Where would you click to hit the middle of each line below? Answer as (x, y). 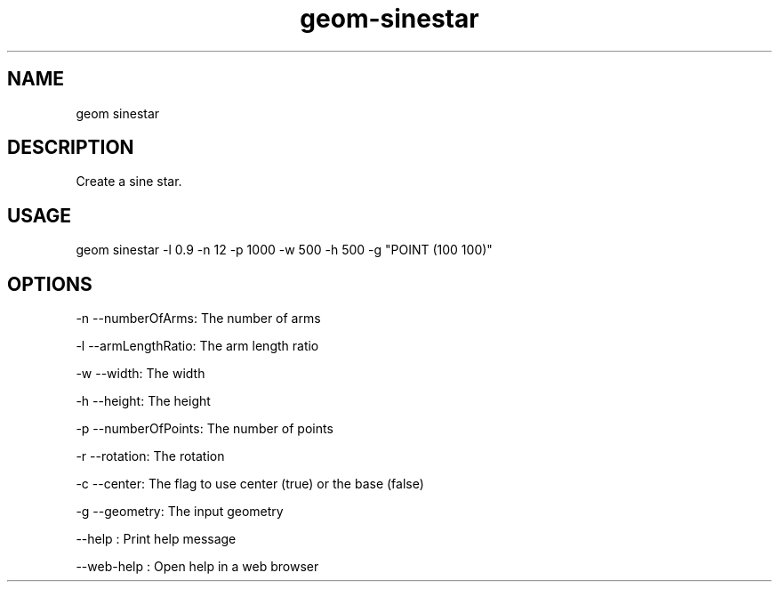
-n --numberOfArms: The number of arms (198, 319)
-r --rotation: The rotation (150, 456)
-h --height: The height (143, 401)
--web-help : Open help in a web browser (197, 567)
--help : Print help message (156, 539)
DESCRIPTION (71, 148)
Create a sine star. (129, 182)
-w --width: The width (141, 374)
